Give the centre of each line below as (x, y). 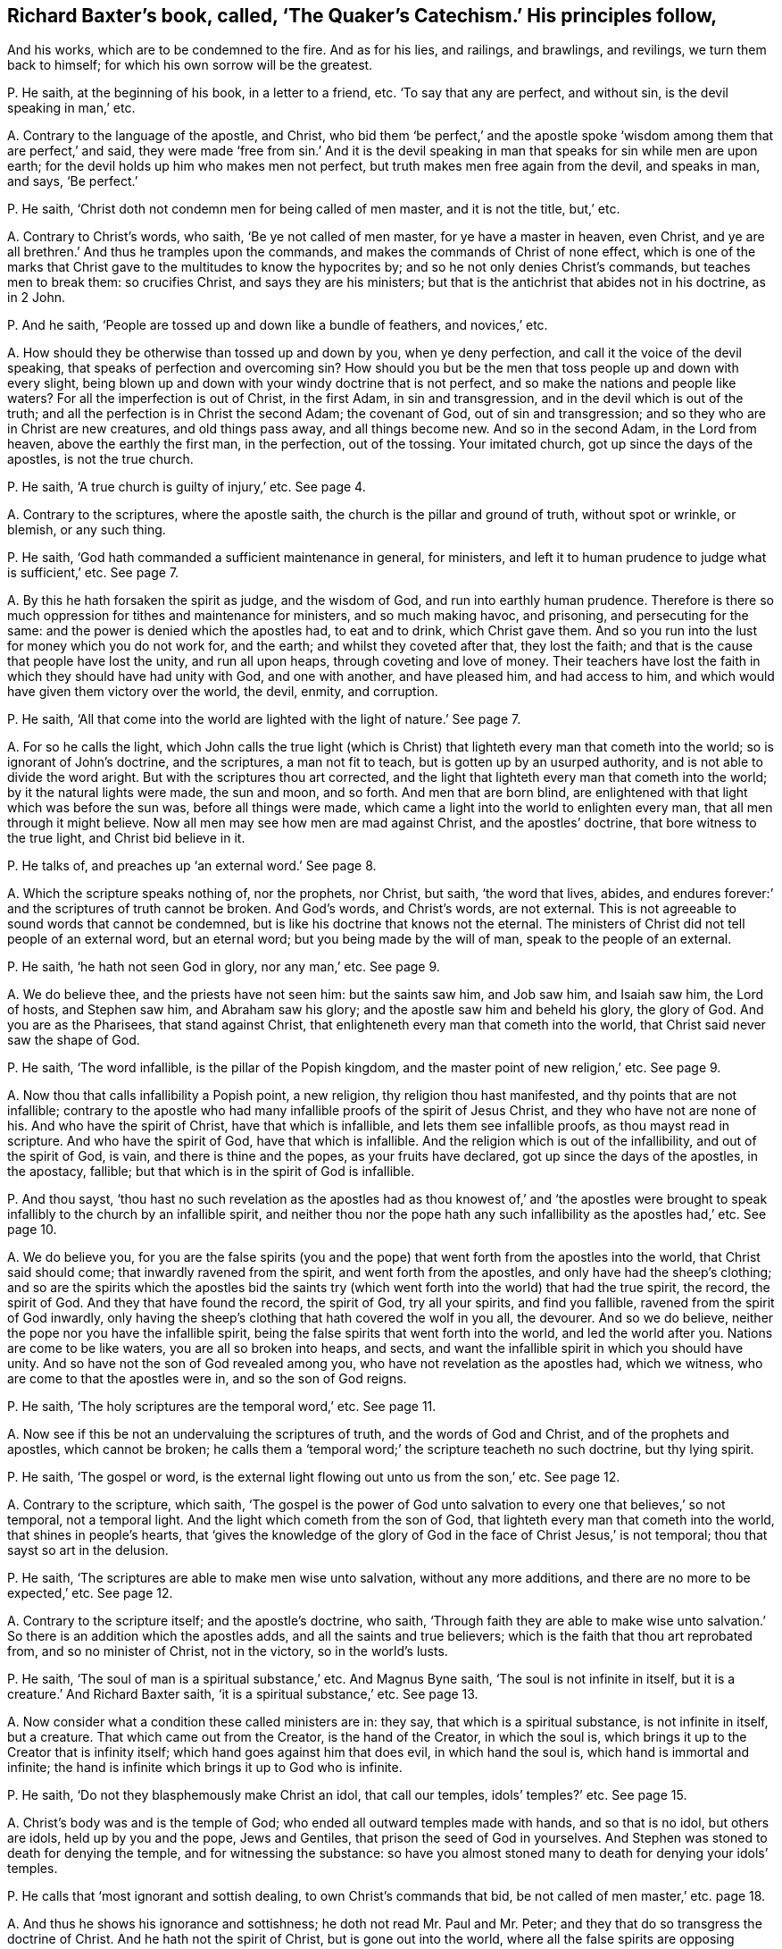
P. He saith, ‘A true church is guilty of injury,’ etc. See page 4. (187, 487)
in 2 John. (37, 298)
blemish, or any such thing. (87, 530)
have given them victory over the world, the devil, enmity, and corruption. (223, 692)
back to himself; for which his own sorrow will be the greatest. (190, 65)
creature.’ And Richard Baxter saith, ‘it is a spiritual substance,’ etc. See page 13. (243, 1694)
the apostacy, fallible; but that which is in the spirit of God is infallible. (211, 1172)
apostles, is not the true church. (100, 459)
